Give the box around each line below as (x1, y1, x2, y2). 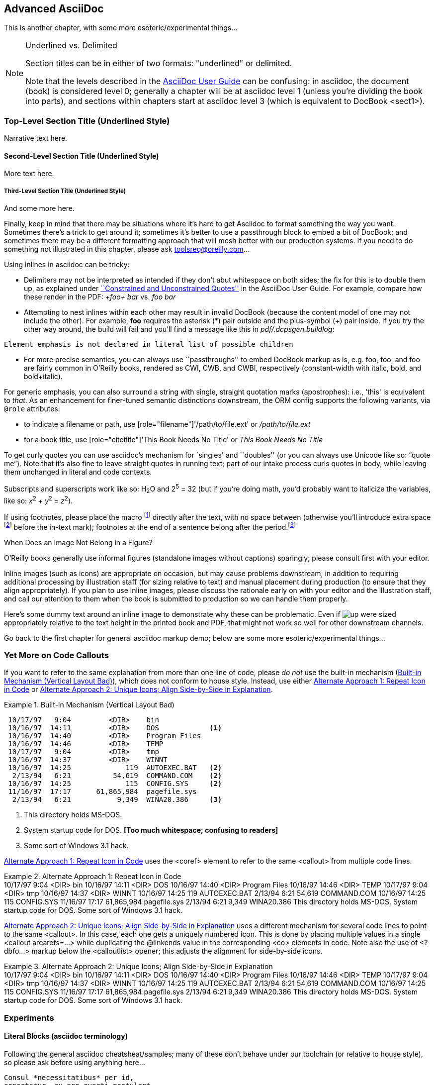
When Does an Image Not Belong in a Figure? (4, 538, 153, 547)
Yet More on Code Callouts (4, 650, 109, 660)
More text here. (4, 169, 54, 178)
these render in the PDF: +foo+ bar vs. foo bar (24, 293, 176, 301)
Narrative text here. (4, 134, 68, 143)
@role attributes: (4, 404, 60, 413)
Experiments (4, 1012, 54, 1023)
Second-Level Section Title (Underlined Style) (4, 151, 159, 160)
